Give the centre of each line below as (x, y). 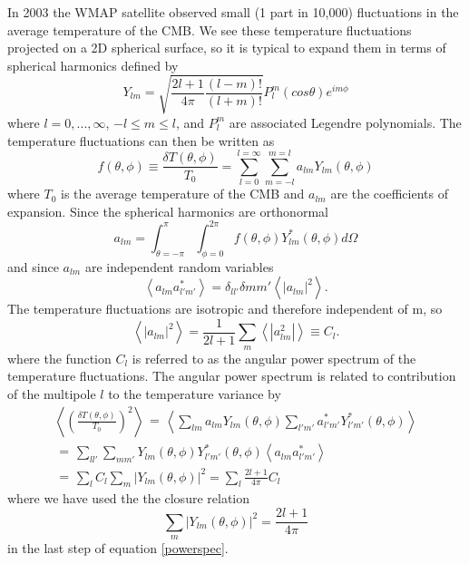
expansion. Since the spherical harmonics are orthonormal (168, 211)
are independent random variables (179, 266)
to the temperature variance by (195, 393)
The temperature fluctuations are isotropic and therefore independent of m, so (225, 309)
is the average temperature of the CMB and (183, 194)
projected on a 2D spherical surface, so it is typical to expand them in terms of (227, 48)
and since (33, 266)
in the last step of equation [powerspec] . (118, 547)
